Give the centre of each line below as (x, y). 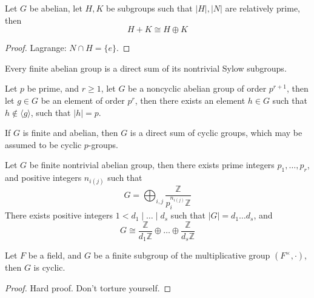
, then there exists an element (190, 100)
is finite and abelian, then (70, 133)
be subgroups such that (149, 8)
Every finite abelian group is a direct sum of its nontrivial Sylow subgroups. (146, 68)
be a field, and (55, 255)
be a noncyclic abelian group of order (197, 88)
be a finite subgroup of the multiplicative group (182, 255)
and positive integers (43, 178)
